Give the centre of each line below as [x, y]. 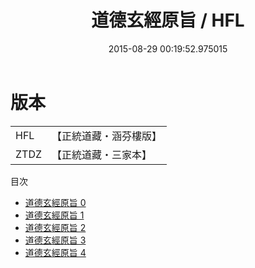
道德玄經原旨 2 [55, 227]
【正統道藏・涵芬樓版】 [107, 136]
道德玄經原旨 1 [54, 215]
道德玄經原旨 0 [55, 202]
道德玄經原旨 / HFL [168, 20]
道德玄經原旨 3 [55, 240]
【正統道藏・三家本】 [102, 154]
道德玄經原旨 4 [55, 252]
